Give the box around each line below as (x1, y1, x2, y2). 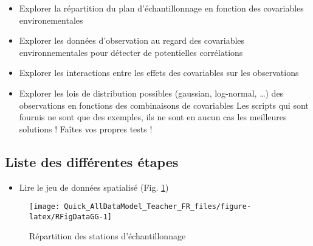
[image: (29, 202, 60, 211)
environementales (19, 13, 83, 26)
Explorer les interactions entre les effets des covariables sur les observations (19, 66, 299, 79)
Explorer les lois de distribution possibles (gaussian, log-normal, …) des (19, 86, 284, 99)
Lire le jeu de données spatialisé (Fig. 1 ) (19, 180, 169, 193)
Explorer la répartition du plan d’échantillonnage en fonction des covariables (19, 2, 304, 14)
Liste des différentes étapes (5, 152, 179, 171)
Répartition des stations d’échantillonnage (29, 230, 186, 242)
